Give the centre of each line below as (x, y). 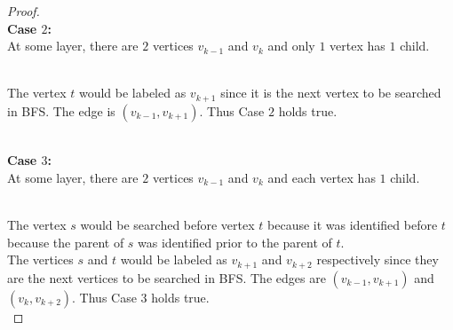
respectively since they (377, 259)
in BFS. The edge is (61, 110)
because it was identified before (353, 225)
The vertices (40, 259)
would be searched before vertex (167, 225)
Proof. (24, 11)
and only (291, 46)
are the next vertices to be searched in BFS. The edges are (167, 277)
